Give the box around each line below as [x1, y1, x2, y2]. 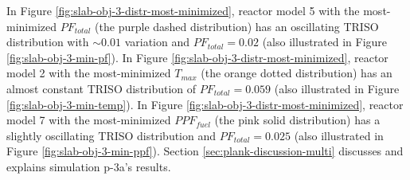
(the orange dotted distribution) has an [201, 65, 392, 81]
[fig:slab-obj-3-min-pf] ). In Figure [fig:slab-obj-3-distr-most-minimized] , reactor [6, 49, 389, 65]
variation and [124, 33, 190, 50]
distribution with [6, 33, 89, 50]
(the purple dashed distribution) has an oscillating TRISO [95, 18, 379, 34]
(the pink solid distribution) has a [214, 112, 381, 128]
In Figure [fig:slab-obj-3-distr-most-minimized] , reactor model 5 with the [6, 2, 360, 18]
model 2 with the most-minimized [6, 65, 171, 81]
